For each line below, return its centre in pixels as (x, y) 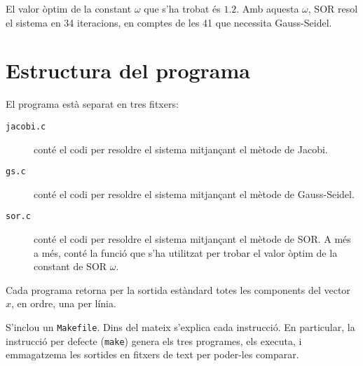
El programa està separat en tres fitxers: (92, 104)
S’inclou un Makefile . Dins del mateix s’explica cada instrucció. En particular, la (180, 327)
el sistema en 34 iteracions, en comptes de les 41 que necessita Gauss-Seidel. (169, 22)
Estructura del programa (128, 70)
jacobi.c (26, 126)
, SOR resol (333, 8)
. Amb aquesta (268, 8)
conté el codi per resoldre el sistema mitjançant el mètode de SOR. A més (192, 239)
